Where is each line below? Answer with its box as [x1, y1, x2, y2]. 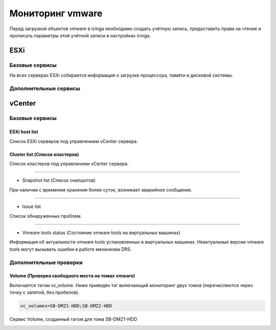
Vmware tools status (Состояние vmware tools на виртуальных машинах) [22, 229, 181, 235]
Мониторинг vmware [9, 8, 103, 19]
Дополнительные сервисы [9, 85, 80, 92]
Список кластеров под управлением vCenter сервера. [9, 161, 129, 167]
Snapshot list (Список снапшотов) [22, 177, 96, 183]
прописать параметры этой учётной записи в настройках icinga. [9, 32, 151, 38]
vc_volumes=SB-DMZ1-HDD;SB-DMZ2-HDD [20, 303, 112, 309]
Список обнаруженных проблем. [9, 213, 82, 219]
